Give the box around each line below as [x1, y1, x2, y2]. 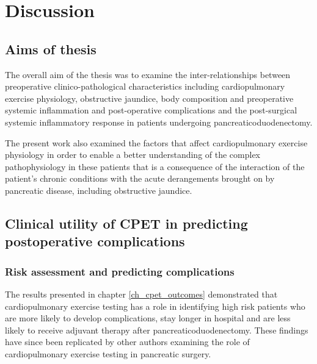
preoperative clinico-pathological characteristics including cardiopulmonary [5, 80, 285, 93]
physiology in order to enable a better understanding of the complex [5, 148, 261, 161]
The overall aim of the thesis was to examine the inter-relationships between [5, 68, 291, 80]
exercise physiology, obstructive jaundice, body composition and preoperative [5, 91, 294, 104]
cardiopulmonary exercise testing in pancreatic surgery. [5, 347, 211, 360]
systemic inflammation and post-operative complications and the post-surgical [5, 104, 297, 116]
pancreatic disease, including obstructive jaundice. [5, 184, 192, 196]
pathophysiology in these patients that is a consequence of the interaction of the [5, 160, 305, 173]
